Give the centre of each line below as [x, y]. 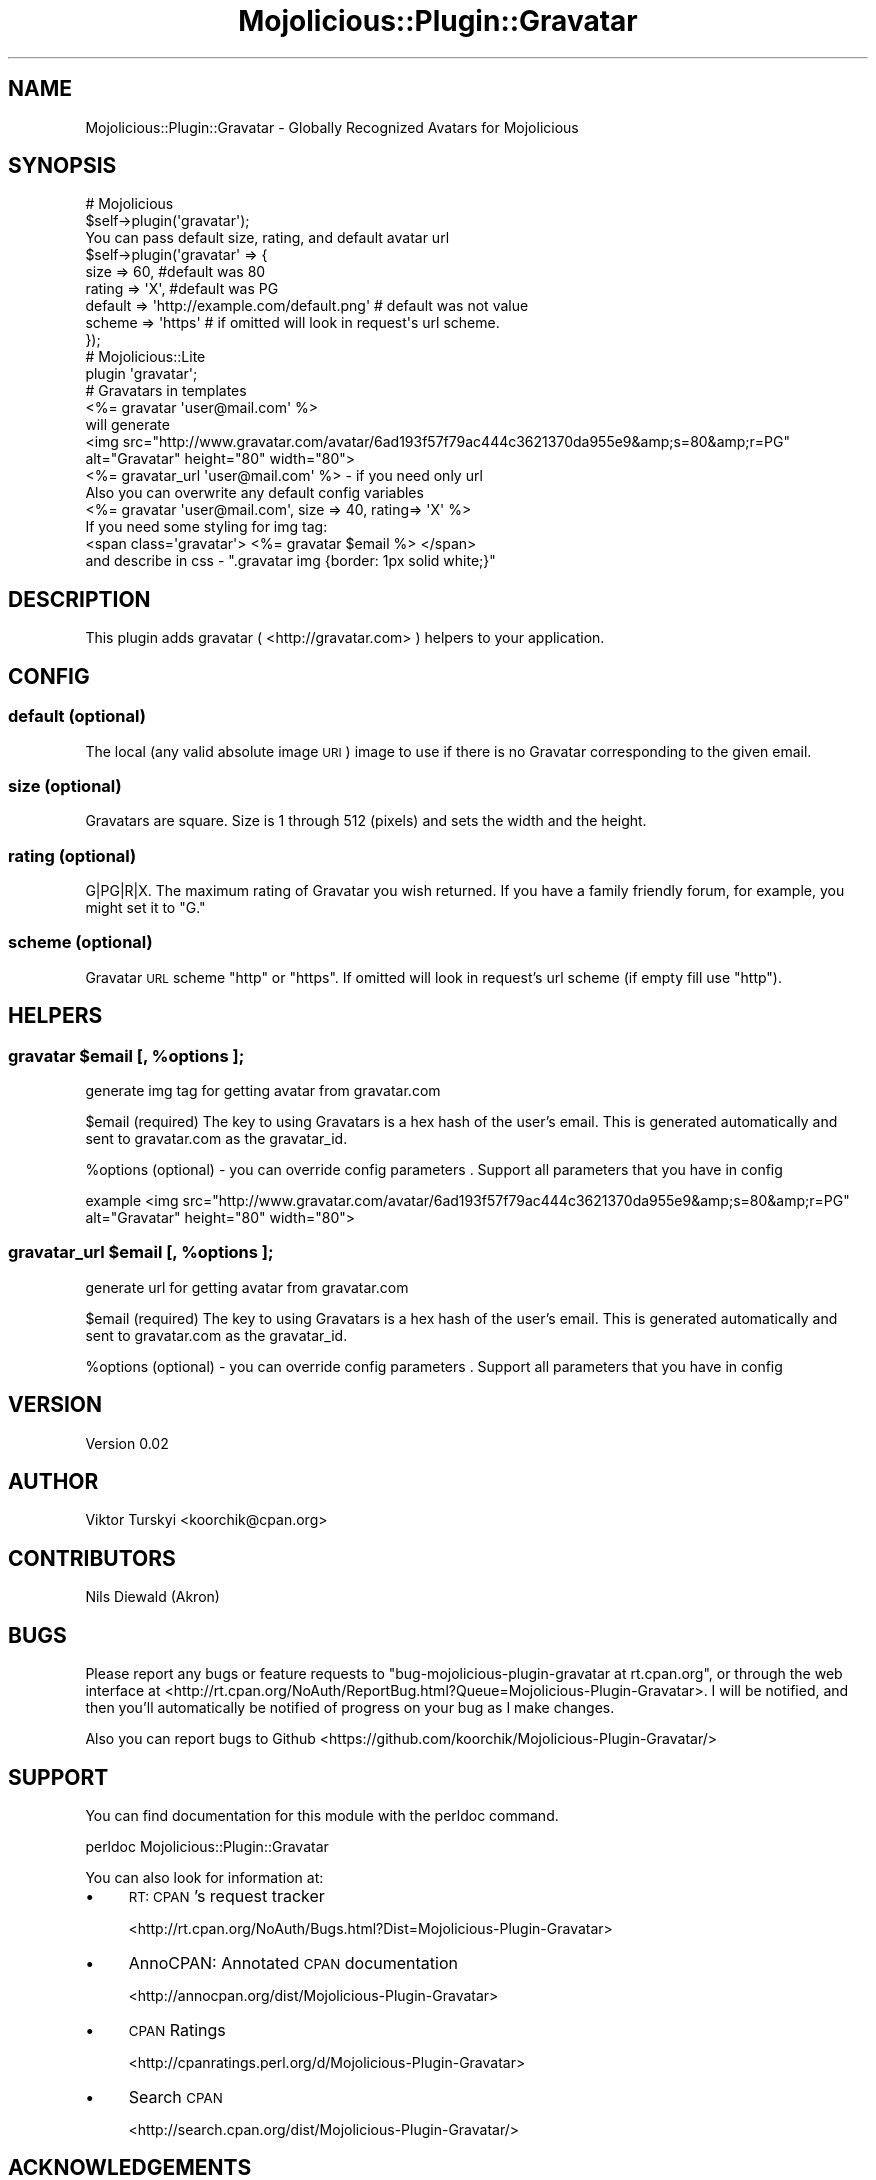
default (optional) [77, 716]
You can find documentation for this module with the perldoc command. [322, 1815]
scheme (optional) [80, 942]
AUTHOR [53, 1481]
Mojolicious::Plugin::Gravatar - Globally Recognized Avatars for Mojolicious [332, 127]
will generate [127, 425]
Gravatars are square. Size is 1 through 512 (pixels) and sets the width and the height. [366, 821]
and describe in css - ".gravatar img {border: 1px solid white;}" [290, 561]
